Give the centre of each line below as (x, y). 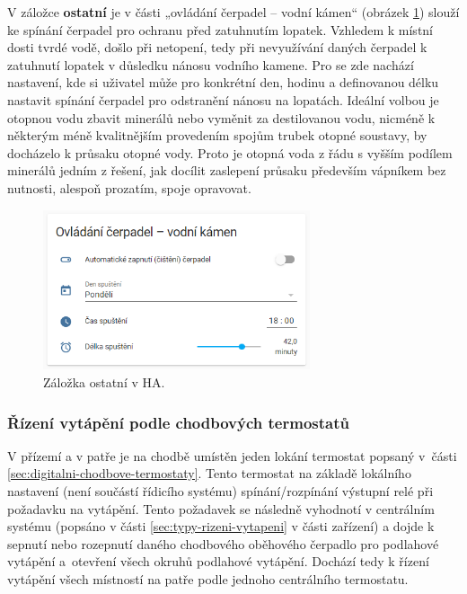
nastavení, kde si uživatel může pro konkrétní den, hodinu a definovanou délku (223, 82)
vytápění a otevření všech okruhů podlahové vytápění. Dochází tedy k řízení (218, 561)
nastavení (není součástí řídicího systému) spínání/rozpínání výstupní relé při (220, 491)
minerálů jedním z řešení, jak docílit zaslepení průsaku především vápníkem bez (227, 170)
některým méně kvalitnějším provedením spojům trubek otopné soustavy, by (217, 135)
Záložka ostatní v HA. (104, 382)
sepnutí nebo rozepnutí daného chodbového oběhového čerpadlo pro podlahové (223, 543)
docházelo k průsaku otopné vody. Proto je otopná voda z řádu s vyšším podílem (230, 152)
